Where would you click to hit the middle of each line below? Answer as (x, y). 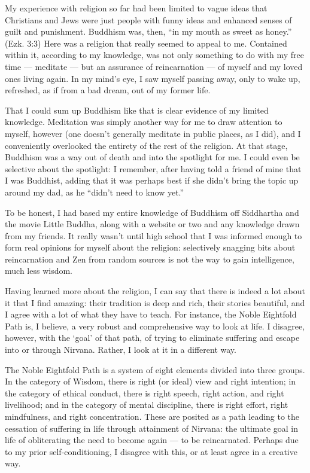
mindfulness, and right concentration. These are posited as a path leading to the (152, 416)
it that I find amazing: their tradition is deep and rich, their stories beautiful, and (155, 302)
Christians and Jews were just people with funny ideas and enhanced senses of (148, 19)
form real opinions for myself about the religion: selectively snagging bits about (150, 247)
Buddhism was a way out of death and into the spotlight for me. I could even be (152, 157)
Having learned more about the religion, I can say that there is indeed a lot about (155, 291)
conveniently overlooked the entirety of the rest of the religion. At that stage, (146, 145)
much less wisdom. (39, 271)
